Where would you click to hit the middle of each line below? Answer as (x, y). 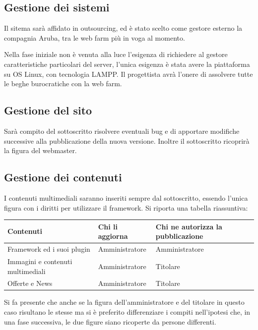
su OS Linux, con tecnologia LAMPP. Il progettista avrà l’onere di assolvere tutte (129, 74)
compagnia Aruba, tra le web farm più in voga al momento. (95, 37)
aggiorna (113, 236)
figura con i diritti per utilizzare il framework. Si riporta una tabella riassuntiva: (126, 207)
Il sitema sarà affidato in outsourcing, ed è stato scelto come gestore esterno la (123, 28)
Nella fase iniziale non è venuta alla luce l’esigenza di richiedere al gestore (116, 54)
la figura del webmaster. (40, 150)
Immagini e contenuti (40, 261)
